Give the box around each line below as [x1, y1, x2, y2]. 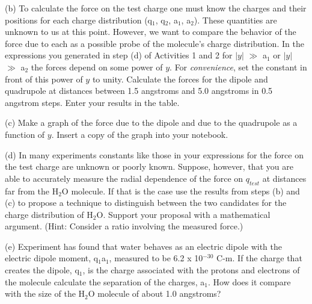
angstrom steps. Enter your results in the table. [5, 96, 180, 108]
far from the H [5, 184, 59, 197]
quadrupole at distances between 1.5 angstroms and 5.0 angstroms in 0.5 [5, 84, 273, 97]
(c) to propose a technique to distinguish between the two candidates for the [5, 196, 287, 209]
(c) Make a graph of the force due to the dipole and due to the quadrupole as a [5, 116, 298, 129]
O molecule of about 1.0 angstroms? [88, 287, 221, 300]
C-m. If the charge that [216, 252, 302, 264]
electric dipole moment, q [5, 252, 99, 264]
